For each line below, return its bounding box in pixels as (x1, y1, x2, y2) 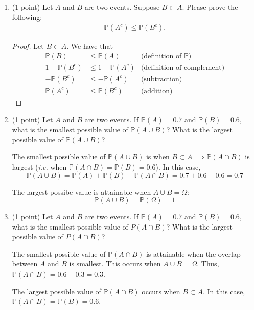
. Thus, (197, 258, 219, 269)
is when (146, 151, 170, 162)
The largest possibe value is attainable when (12, 186, 151, 197)
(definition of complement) (141, 64, 225, 71)
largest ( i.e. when (12, 161, 67, 172)
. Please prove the (182, 2, 238, 12)
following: (12, 11, 42, 22)
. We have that (66, 40, 113, 51)
